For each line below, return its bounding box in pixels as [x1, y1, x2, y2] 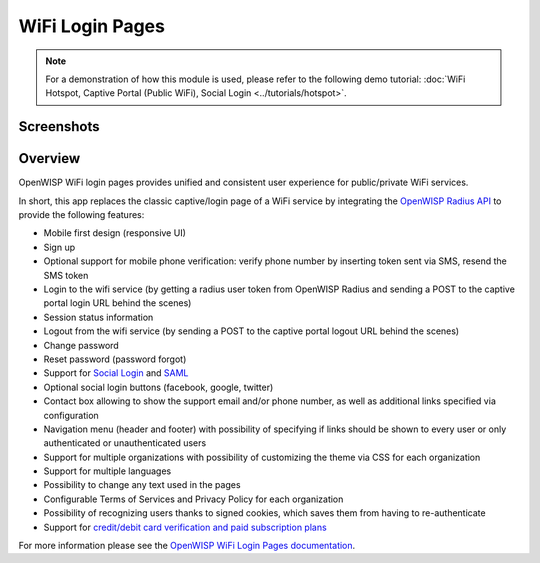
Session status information [43, 311, 154, 323]
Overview [18, 150, 81, 167]
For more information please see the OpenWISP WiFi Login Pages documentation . [18, 540, 356, 552]
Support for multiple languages [43, 465, 172, 477]
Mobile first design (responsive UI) [43, 227, 187, 239]
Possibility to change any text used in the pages [43, 479, 241, 491]
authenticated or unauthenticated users [43, 437, 207, 449]
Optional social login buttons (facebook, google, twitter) [43, 381, 274, 393]
